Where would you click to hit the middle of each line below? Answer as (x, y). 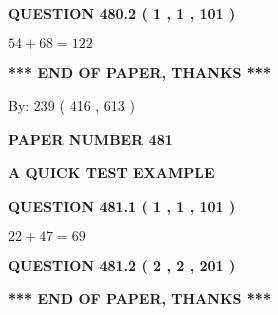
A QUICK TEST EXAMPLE (111, 172)
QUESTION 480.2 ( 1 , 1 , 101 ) (122, 13)
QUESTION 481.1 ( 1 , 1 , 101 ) (122, 205)
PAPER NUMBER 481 (90, 138)
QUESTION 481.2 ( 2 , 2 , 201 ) (122, 264)
